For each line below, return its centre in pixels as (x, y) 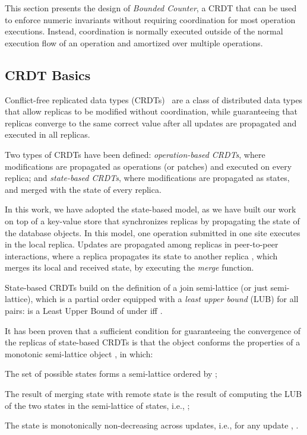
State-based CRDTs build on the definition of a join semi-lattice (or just (136, 287)
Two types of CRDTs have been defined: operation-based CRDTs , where (135, 154)
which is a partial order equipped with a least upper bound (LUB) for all (167, 299)
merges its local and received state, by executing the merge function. (129, 267)
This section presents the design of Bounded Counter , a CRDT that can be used (151, 8)
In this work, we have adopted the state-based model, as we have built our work (151, 209)
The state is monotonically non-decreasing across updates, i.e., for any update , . (152, 425)
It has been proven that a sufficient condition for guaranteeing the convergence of (153, 330)
